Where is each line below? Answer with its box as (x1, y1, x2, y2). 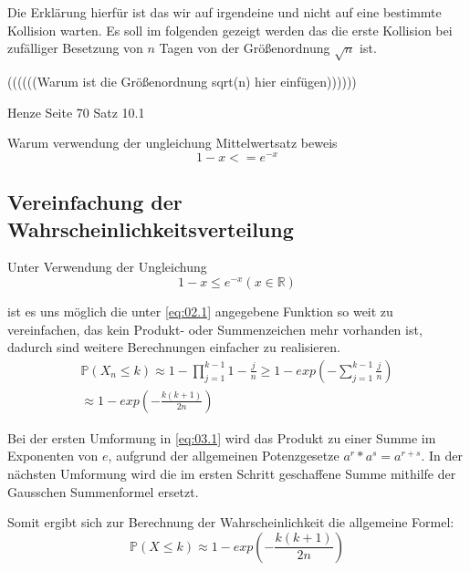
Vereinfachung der (7, 188, 183, 216)
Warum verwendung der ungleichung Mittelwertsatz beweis (7, 133, 338, 152)
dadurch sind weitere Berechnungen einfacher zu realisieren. (7, 337, 340, 357)
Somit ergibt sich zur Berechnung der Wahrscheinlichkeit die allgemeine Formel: (7, 513, 454, 532)
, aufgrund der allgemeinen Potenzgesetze (108, 446, 339, 465)
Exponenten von (7, 446, 99, 465)
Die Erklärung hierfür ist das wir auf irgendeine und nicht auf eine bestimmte (7, 3, 442, 21)
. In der (421, 446, 463, 465)
